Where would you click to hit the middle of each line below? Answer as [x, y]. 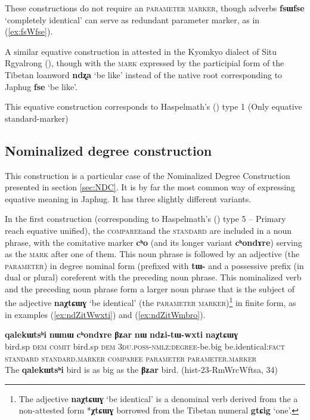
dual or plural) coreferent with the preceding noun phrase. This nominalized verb [153, 277]
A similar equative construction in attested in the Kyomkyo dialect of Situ [141, 51]
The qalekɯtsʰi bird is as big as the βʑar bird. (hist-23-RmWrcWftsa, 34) [141, 370]
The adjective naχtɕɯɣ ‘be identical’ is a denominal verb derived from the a [158, 398]
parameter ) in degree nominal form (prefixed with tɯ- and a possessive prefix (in [154, 265]
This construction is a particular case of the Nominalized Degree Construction [148, 175]
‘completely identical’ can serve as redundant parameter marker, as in [132, 19]
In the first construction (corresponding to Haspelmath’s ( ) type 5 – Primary [145, 219]
